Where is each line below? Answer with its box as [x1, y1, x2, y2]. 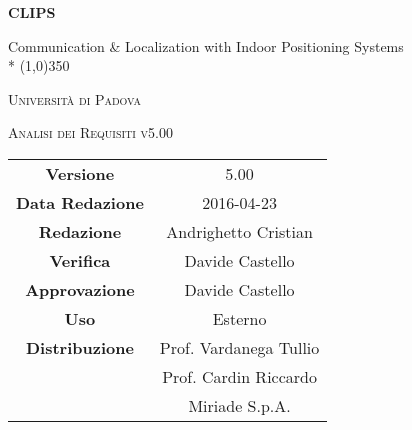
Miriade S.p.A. [188, 393, 291, 417]
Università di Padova [8, 88, 141, 109]
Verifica [49, 248, 111, 272]
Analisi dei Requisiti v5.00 [8, 122, 173, 143]
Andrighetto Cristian [166, 219, 313, 243]
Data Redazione [16, 190, 144, 214]
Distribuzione [25, 335, 134, 359]
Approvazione [25, 277, 135, 301]
